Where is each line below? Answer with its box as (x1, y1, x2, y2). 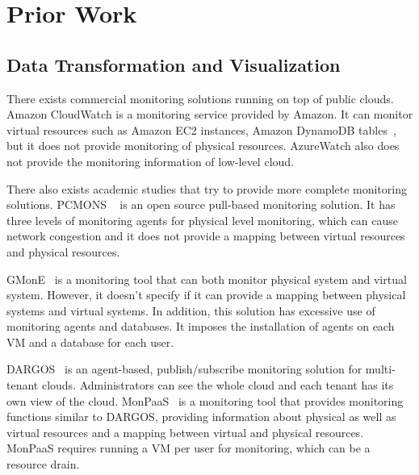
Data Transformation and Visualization (6, 52, 341, 77)
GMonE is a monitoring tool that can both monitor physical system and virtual (6, 270, 407, 287)
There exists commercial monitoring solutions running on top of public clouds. (6, 90, 394, 106)
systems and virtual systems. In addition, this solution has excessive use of (6, 302, 375, 319)
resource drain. (6, 456, 80, 473)
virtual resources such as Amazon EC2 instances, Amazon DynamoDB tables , (6, 121, 396, 138)
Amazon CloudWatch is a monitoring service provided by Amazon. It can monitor (6, 106, 413, 123)
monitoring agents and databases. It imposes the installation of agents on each (6, 318, 395, 335)
